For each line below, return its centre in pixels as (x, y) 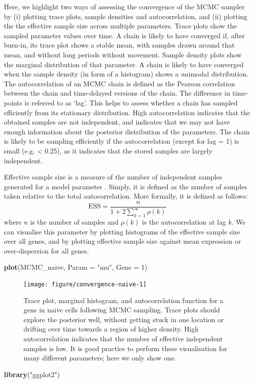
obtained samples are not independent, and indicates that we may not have (117, 122)
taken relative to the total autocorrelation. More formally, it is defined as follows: (126, 196)
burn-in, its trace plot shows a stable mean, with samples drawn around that (119, 45)
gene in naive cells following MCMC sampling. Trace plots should (122, 310)
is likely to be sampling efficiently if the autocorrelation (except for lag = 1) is (122, 141)
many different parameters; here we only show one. (100, 358)
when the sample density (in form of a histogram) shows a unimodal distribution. (126, 74)
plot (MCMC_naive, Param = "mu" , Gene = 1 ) (76, 267)
